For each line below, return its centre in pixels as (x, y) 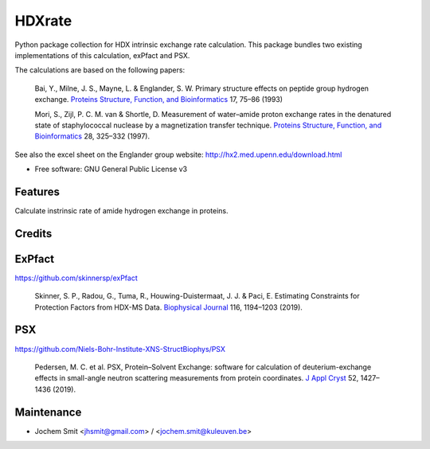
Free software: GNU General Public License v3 (111, 169)
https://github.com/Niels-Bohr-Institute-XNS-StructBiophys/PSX (120, 349)
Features (37, 191)
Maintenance (48, 412)
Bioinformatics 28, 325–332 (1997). (92, 136)
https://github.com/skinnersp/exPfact (76, 278)
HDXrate (43, 21)
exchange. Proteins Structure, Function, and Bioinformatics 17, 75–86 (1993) (158, 100)
